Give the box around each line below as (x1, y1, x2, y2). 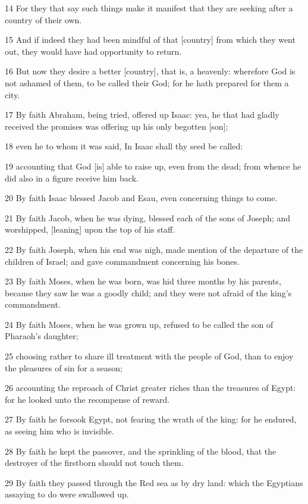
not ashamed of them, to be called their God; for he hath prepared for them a (5, 76, 289, 89)
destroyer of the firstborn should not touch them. (5, 456, 184, 469)
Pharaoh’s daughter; (5, 330, 78, 342)
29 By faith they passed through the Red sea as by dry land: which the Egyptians (5, 476, 303, 489)
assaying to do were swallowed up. (5, 488, 129, 500)
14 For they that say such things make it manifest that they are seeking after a (5, 2, 293, 14)
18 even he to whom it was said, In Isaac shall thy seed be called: (5, 140, 243, 152)
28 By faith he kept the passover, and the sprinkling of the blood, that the (5, 444, 276, 457)
